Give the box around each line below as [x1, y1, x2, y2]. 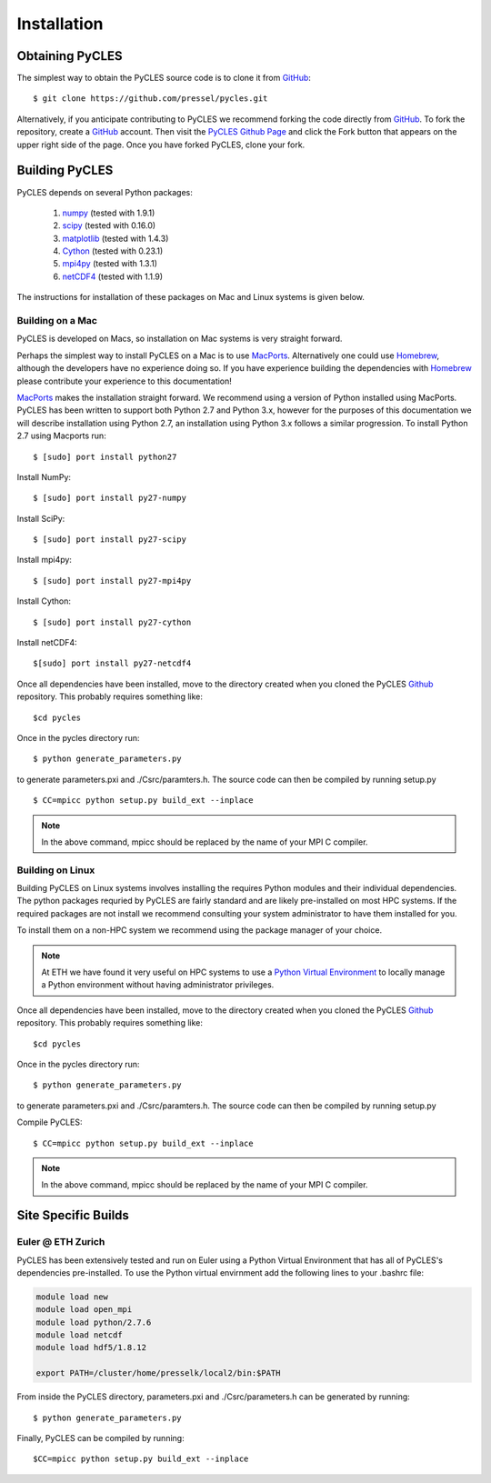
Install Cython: [16, 596, 72, 606]
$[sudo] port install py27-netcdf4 [33, 658, 192, 668]
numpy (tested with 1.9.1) [62, 207, 155, 218]
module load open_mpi [35, 1305, 133, 1315]
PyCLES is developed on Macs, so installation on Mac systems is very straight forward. [16, 333, 343, 345]
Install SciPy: [16, 513, 65, 524]
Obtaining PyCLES [16, 48, 123, 64]
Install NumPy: [16, 471, 72, 482]
